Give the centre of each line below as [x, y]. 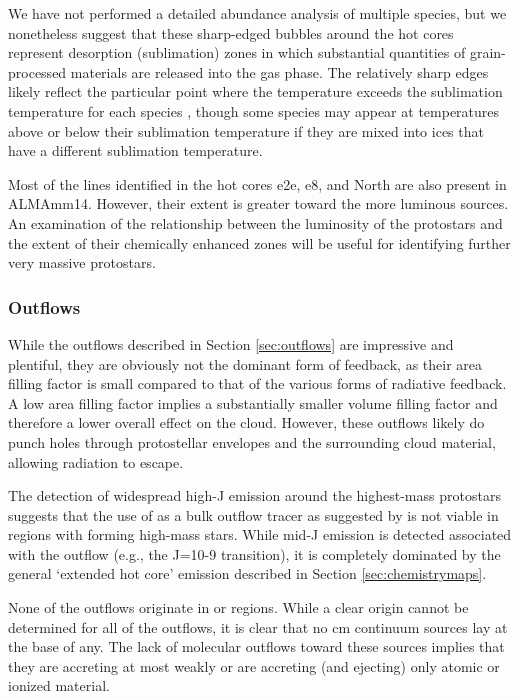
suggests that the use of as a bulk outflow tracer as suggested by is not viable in [253, 514]
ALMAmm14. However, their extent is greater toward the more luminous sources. [258, 203]
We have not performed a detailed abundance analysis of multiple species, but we [257, 13]
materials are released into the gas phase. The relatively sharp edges [279, 71]
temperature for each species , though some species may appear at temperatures [254, 110]
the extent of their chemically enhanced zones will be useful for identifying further [259, 242]
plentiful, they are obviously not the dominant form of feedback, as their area [245, 363]
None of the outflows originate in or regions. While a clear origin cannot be [238, 607]
